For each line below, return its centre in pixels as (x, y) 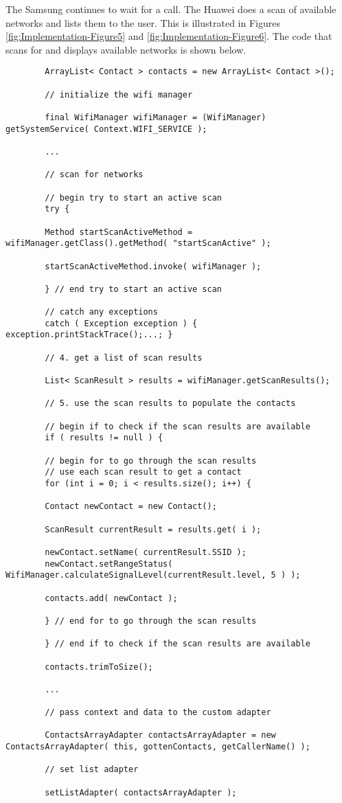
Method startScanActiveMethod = (119, 232)
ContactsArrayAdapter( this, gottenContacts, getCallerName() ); (158, 747)
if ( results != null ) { (104, 438)
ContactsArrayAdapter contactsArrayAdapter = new (160, 735)
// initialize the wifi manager (119, 94)
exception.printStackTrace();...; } (89, 335)
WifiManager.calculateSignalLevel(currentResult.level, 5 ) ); (153, 575)
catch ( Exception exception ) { (121, 323)
